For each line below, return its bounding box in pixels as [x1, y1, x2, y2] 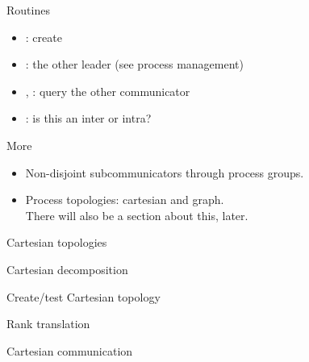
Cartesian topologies [6, 234, 107, 251]
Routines [6, 2, 50, 18]
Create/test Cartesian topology [6, 288, 161, 305]
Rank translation [6, 315, 90, 332]
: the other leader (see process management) [25, 56, 244, 73]
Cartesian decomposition [6, 260, 128, 277]
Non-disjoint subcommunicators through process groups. [25, 164, 304, 181]
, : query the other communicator [25, 82, 190, 99]
